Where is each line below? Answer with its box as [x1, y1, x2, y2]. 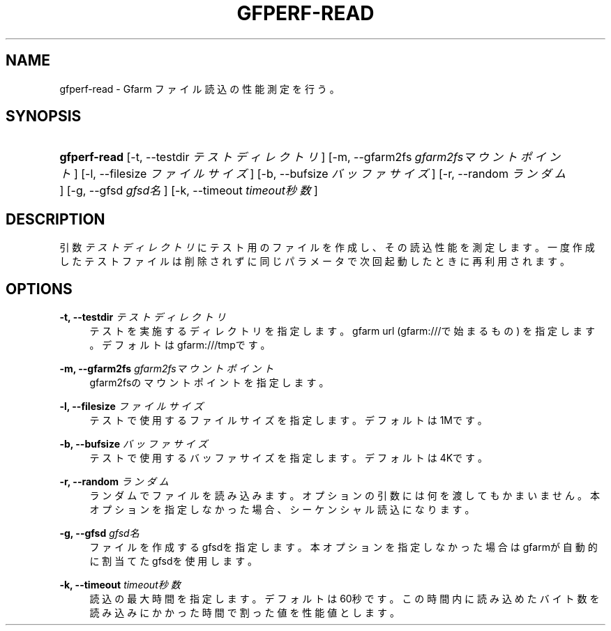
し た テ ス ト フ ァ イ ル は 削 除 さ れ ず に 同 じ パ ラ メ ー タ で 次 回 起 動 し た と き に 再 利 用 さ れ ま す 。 [59, 255, 570, 268]
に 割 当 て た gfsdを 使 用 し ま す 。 [89, 555, 258, 568]
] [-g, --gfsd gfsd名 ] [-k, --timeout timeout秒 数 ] [59, 183, 318, 198]
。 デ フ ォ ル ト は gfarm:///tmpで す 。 [89, 339, 271, 351]
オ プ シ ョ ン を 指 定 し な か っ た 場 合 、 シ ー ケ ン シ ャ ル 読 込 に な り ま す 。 [89, 503, 475, 516]
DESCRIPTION [6, 210, 105, 228]
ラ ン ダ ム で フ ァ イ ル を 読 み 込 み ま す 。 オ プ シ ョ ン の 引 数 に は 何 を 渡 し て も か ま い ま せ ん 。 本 [89, 489, 600, 502]
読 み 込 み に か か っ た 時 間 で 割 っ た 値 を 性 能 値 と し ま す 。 [89, 607, 400, 619]
